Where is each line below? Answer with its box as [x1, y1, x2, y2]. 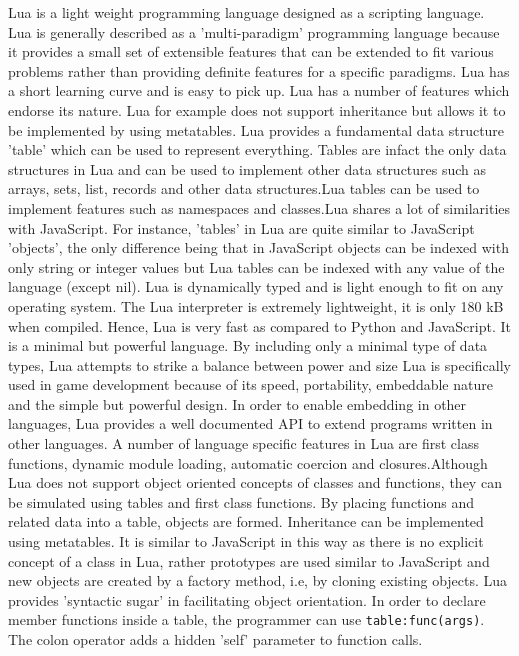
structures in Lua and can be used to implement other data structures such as [8, 158, 487, 179]
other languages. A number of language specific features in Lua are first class [8, 433, 480, 454]
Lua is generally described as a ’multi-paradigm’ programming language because [8, 21, 500, 42]
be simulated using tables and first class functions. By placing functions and [8, 491, 474, 512]
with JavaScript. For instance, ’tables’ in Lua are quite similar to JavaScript [8, 217, 475, 238]
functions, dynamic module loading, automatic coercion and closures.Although [8, 452, 488, 473]
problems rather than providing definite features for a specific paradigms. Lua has [8, 60, 510, 81]
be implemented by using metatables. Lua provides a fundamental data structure [8, 119, 505, 140]
